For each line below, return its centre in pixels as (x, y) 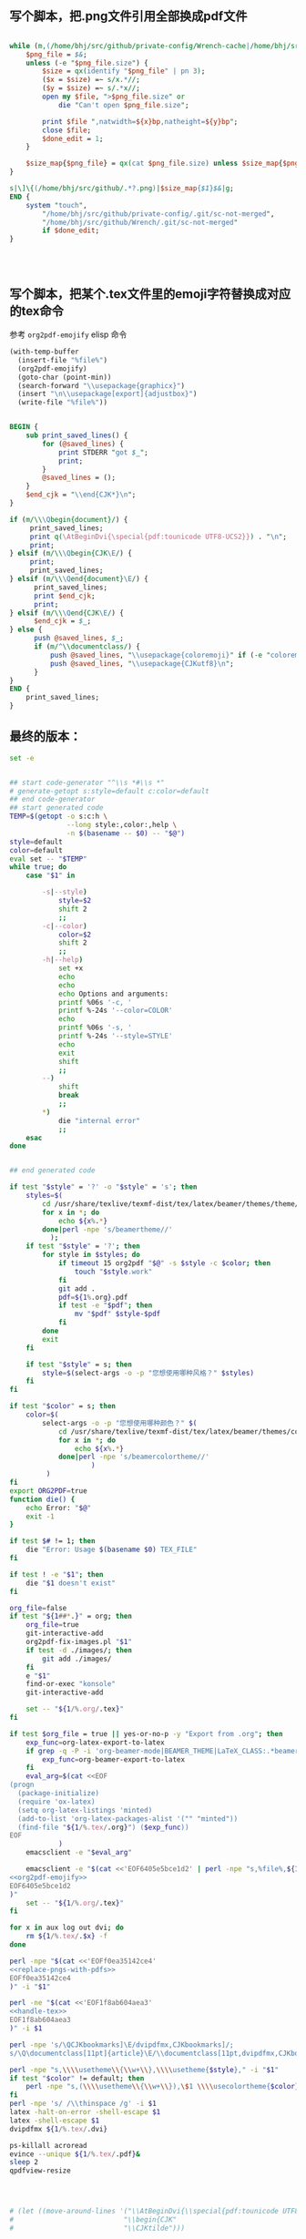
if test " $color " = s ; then (63, 1406)
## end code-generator (52, 800)
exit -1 (40, 1516)
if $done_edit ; (71, 230)
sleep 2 (24, 2162)
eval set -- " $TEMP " (49, 859)
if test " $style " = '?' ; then (83, 1246)
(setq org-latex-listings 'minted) (85, 1810)
